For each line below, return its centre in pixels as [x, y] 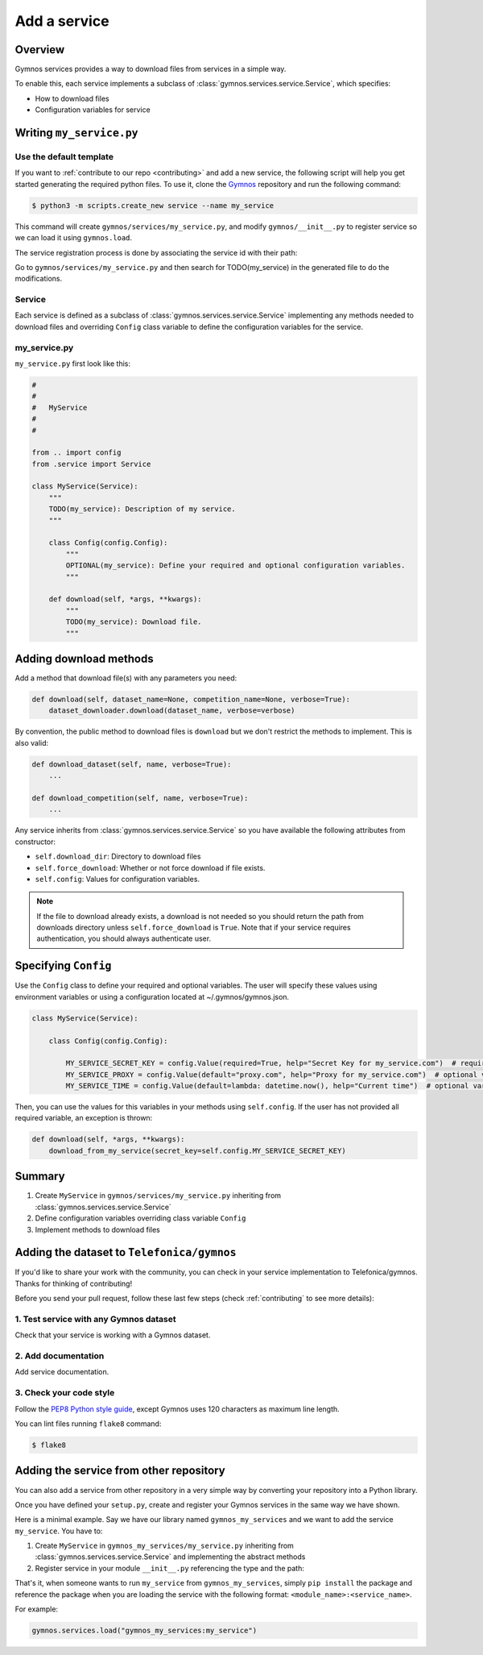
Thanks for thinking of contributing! [74, 1283]
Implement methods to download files [97, 1229]
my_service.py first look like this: [72, 364]
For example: [37, 1609]
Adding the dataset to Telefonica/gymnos [126, 1252]
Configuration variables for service [93, 110]
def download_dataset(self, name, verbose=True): [132, 764]
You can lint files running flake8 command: [88, 1424]
